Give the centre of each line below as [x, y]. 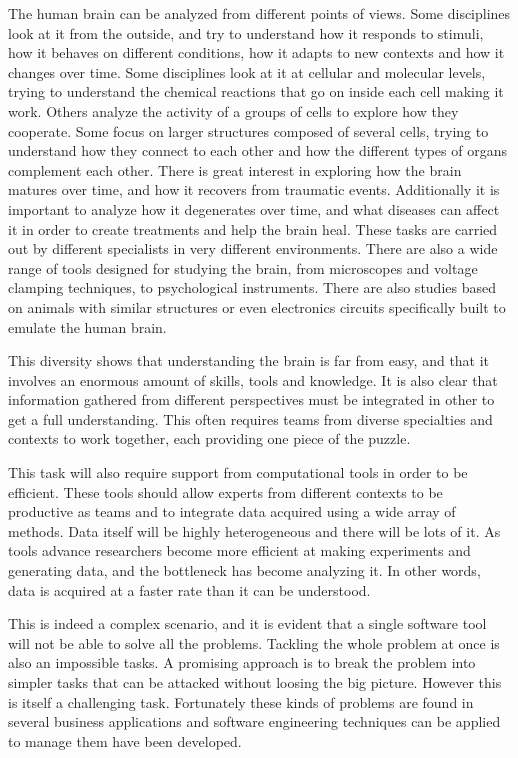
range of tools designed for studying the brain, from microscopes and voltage [243, 267]
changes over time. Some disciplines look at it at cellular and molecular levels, [247, 71]
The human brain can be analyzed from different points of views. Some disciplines [259, 13]
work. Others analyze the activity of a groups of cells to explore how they [233, 110]
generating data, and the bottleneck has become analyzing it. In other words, [244, 570]
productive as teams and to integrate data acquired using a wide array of [232, 511]
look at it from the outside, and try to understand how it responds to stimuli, [246, 32]
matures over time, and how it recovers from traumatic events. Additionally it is [254, 189]
